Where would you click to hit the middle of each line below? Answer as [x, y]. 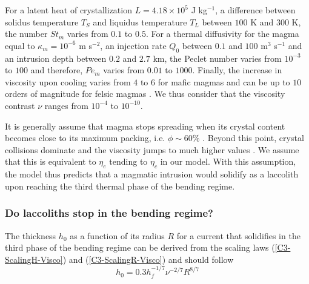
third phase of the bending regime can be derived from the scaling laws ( [140, 247]
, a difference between [255, 10]
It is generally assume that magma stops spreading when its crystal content [145, 126]
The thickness [31, 235]
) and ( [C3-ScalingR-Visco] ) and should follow [148, 259]
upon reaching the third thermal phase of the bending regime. [120, 186]
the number [26, 34]
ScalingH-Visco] [34, 259]
